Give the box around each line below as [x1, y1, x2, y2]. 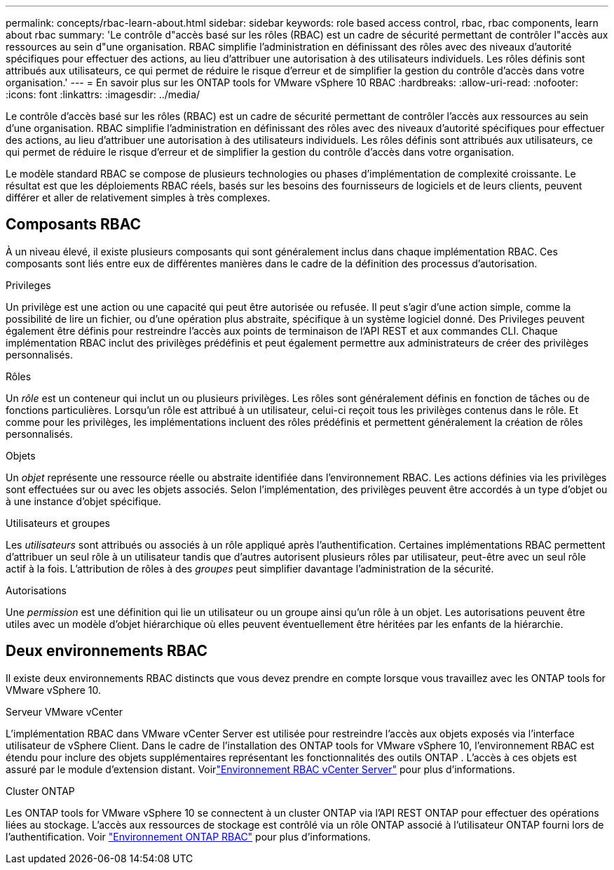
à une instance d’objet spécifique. [6, 495, 161, 507]
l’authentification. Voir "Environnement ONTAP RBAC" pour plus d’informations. [6, 830, 371, 843]
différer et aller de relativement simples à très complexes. [6, 192, 271, 203]
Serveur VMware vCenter [6, 705, 123, 718]
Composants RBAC [6, 215, 142, 234]
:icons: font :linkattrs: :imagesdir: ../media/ [6, 88, 200, 100]
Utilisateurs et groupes [6, 516, 111, 529]
